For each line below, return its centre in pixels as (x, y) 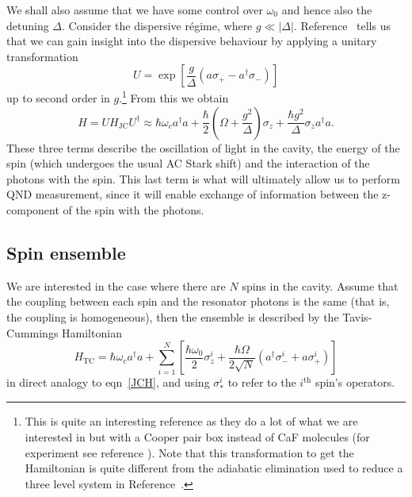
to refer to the (262, 382)
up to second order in (58, 98)
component (33, 210)
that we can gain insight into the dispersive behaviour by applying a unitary (192, 41)
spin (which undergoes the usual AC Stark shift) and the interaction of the (188, 163)
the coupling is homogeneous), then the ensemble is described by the (173, 316)
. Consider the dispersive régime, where (157, 25)
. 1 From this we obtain (174, 97)
